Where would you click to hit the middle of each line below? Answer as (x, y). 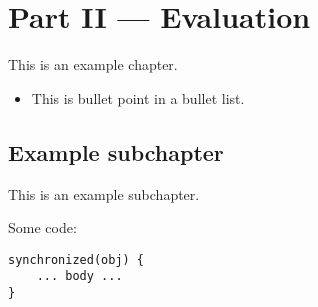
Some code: (42, 227)
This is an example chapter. (93, 64)
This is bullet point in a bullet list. (138, 97)
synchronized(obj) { (76, 259)
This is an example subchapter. (104, 193)
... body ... (79, 276)
